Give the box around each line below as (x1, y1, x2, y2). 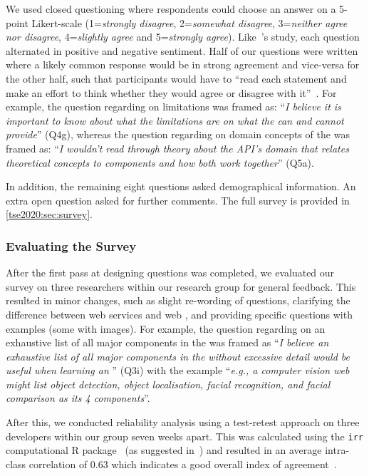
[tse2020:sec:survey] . (6, 207, 93, 222)
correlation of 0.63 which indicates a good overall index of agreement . (28, 456, 337, 471)
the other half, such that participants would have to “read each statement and (6, 71, 347, 86)
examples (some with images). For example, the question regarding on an (6, 321, 326, 336)
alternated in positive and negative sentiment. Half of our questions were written (6, 43, 358, 58)
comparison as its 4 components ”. (6, 390, 150, 405)
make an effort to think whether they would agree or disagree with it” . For (6, 85, 337, 100)
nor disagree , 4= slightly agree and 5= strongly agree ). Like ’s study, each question (6, 29, 360, 44)
